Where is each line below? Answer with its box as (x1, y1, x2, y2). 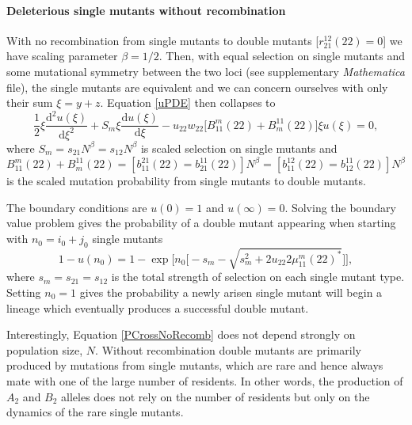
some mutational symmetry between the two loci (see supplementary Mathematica (6, 63, 405, 79)
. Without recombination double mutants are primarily (95, 341, 361, 358)
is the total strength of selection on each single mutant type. (111, 268, 405, 285)
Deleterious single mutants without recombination (6, 2, 286, 18)
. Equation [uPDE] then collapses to (100, 94, 276, 111)
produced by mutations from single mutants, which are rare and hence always (6, 357, 383, 374)
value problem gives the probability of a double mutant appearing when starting (6, 214, 396, 231)
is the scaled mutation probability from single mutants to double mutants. (6, 173, 366, 189)
